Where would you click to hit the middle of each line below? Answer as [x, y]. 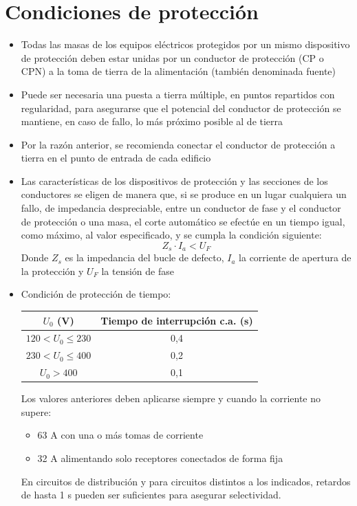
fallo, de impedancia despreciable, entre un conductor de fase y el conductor [181, 208]
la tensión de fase [138, 271]
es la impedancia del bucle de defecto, [144, 257]
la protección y [52, 271]
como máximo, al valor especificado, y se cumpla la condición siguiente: [171, 235]
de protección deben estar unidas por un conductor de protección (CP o [172, 57]
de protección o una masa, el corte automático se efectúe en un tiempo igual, [183, 221]
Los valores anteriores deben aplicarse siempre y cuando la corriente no [171, 398]
